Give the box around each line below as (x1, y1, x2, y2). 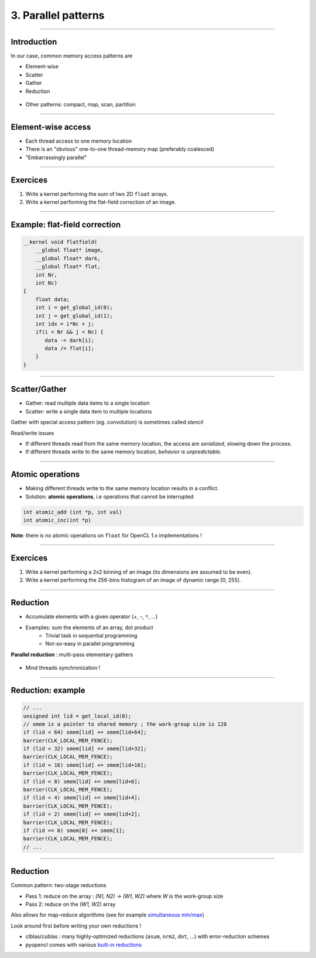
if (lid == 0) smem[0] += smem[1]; (23, 827, 125, 833)
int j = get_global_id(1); (35, 312, 114, 319)
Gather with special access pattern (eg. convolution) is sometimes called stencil (11, 419, 204, 426)
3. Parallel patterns (11, 9, 105, 22)
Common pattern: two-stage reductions (11, 882, 107, 889)
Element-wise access (11, 122, 91, 132)
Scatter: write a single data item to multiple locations (25, 408, 152, 415)
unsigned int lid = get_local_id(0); (23, 712, 132, 719)
